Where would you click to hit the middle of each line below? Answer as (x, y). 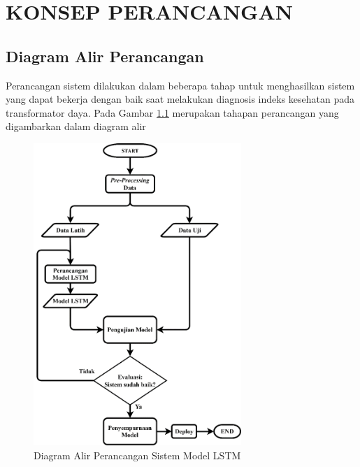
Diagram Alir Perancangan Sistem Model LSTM (137, 455)
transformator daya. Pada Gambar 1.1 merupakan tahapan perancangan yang (172, 112)
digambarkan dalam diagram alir (76, 126)
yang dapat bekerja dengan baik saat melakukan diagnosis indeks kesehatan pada (180, 99)
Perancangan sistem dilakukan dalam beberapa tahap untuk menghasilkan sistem (180, 85)
